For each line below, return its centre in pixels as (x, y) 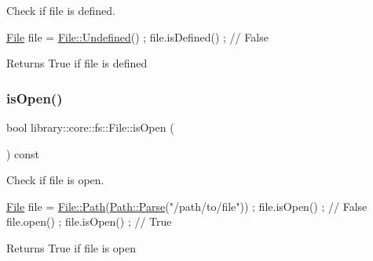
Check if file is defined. (61, 10)
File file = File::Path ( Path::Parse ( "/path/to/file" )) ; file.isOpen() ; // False (187, 206)
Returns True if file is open (71, 247)
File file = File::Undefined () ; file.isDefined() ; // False (137, 36)
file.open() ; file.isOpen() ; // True (89, 221)
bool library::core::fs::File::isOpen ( (90, 127)
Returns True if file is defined (77, 63)
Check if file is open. (55, 180)
